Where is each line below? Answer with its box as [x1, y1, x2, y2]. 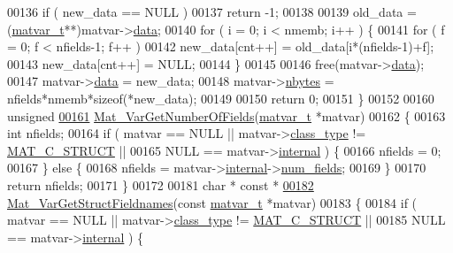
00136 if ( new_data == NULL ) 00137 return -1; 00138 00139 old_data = [7, 3, 417, 20]
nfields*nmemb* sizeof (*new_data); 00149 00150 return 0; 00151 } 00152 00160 [7, 88, 434, 107]
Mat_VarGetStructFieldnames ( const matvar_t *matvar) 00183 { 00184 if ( [7, 193, 418, 211]
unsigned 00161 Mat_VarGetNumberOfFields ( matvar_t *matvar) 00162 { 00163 [7, 106, 446, 125]
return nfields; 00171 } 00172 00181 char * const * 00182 [7, 175, 314, 194]
